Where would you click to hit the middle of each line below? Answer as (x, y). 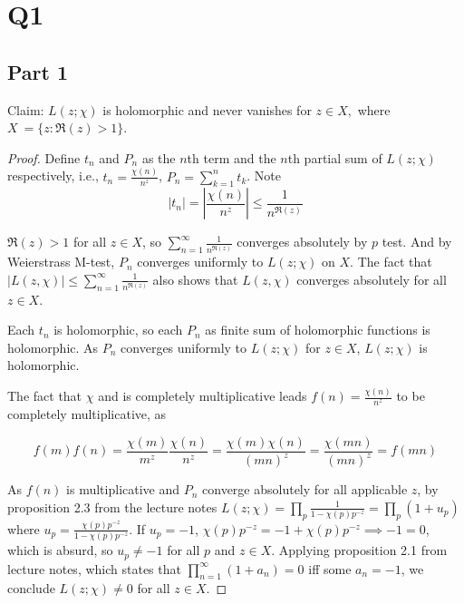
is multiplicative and (123, 489)
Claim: (26, 109)
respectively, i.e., (53, 175)
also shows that (195, 279)
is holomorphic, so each (118, 330)
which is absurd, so (60, 550)
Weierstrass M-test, (61, 262)
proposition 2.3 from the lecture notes (112, 507)
